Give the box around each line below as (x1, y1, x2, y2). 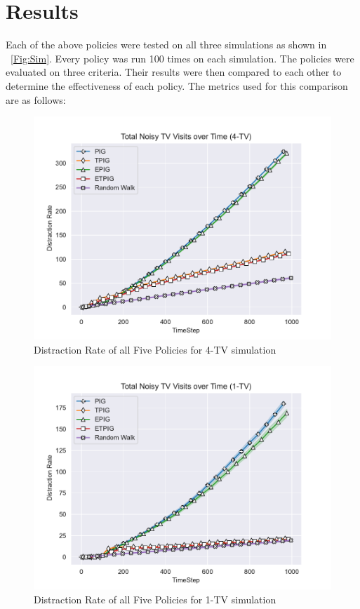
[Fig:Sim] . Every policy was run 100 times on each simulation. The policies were (11, 51, 354, 65)
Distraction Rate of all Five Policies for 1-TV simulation (34, 591, 276, 606)
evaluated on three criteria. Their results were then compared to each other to (6, 65, 342, 79)
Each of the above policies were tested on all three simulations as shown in (6, 37, 327, 52)
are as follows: (6, 92, 66, 107)
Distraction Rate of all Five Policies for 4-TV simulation (34, 342, 276, 356)
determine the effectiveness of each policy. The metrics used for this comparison (6, 78, 348, 93)
